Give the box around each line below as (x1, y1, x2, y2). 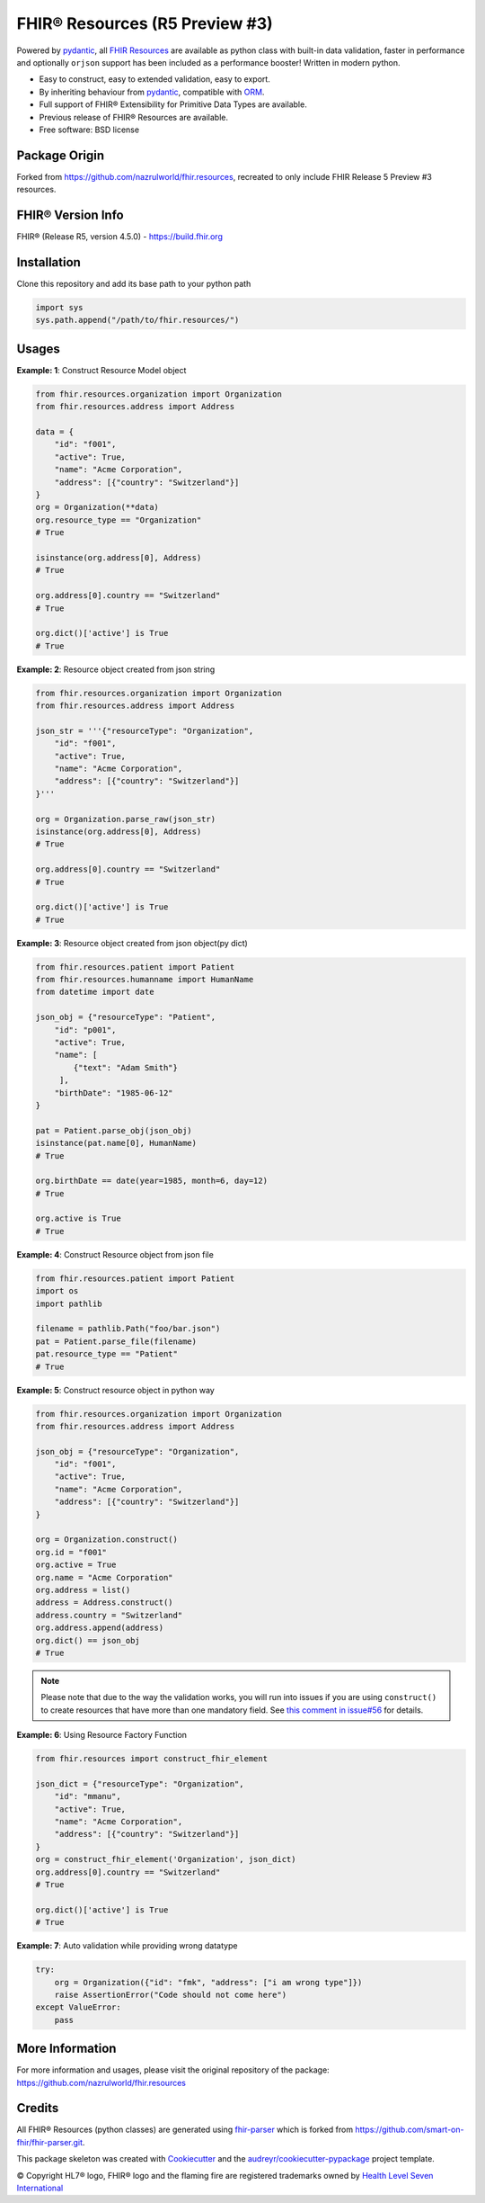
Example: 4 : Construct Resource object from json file (16, 1249, 215, 1259)
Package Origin (16, 148, 105, 163)
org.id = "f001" (35, 1547, 108, 1557)
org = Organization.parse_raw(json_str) (35, 814, 216, 824)
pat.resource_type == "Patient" (35, 1349, 179, 1359)
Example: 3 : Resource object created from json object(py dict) (16, 937, 249, 948)
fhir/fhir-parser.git (16, 2136, 84, 2147)
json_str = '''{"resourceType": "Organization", (35, 725, 254, 736)
